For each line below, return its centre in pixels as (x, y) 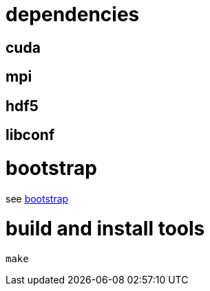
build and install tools (105, 229)
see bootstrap (37, 198)
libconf (30, 135)
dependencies (73, 14)
